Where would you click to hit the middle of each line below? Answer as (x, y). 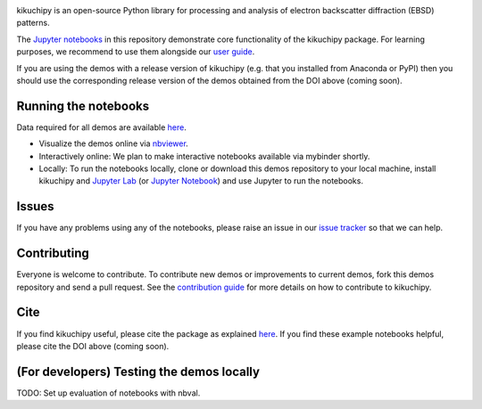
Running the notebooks (83, 106)
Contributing (53, 254)
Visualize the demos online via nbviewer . (114, 143)
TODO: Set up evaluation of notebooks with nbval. (108, 393)
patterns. (33, 23)
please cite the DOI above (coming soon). (93, 346)
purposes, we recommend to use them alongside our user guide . (136, 52)
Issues (35, 206)
